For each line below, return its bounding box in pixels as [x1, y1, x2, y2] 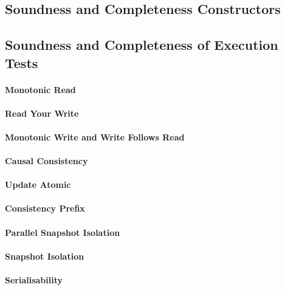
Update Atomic [5, 178, 71, 191]
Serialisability [5, 274, 63, 286]
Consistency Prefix [5, 202, 85, 215]
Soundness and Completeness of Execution [5, 35, 278, 54]
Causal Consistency [5, 154, 88, 167]
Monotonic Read [5, 83, 76, 95]
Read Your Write [5, 106, 79, 119]
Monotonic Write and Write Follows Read [5, 130, 185, 143]
